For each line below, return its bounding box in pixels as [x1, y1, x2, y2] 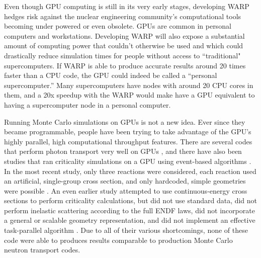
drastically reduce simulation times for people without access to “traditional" [4, 50, 241, 60]
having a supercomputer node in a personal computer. [4, 99, 171, 110]
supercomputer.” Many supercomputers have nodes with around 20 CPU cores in [4, 79, 253, 90]
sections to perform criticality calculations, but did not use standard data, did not [4, 195, 257, 206]
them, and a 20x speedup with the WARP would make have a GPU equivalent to [4, 90, 255, 100]
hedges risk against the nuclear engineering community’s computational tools [4, 11, 241, 21]
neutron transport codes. [4, 244, 80, 255]
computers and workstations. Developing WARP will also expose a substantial [4, 30, 245, 41]
